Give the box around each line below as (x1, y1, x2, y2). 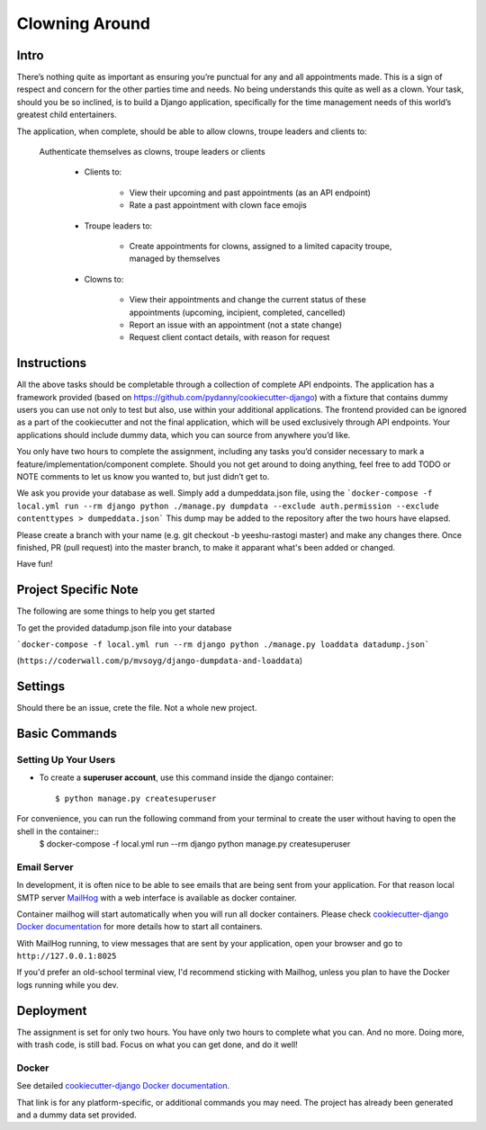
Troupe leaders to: (84, 220, 153, 231)
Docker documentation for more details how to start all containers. (16, 921, 263, 932)
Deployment (16, 1003, 87, 1018)
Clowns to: (84, 274, 124, 284)
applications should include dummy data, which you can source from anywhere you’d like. (16, 429, 351, 440)
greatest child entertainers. (16, 109, 117, 121)
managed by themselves (129, 253, 220, 265)
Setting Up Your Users (16, 754, 116, 767)
